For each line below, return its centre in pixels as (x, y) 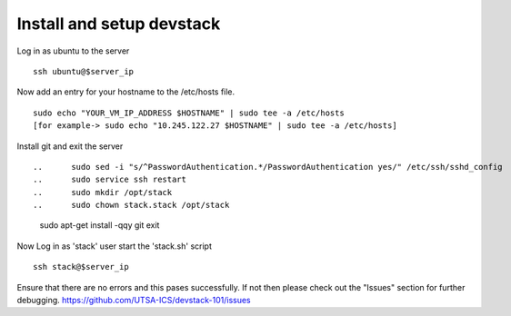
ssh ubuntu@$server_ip (84, 71)
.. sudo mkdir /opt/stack (103, 192)
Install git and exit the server (70, 146)
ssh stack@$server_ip (81, 267)
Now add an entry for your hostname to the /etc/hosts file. (126, 92)
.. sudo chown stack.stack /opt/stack (131, 205)
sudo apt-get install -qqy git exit (100, 225)
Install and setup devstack (119, 24)
